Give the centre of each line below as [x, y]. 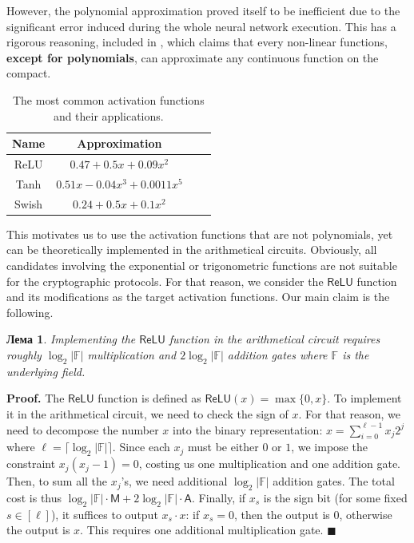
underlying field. [46, 371]
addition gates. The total [334, 481]
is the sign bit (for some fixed [335, 497]
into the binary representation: [248, 429]
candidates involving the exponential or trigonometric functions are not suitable [202, 265]
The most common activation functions [108, 99]
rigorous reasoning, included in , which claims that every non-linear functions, [197, 42]
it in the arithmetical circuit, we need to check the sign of [147, 413]
